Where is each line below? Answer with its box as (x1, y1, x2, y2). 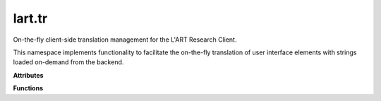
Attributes (13, 71, 44, 79)
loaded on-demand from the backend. (13, 58, 124, 66)
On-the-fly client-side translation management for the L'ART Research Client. (13, 35, 237, 44)
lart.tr (13, 11, 48, 26)
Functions (13, 84, 44, 93)
